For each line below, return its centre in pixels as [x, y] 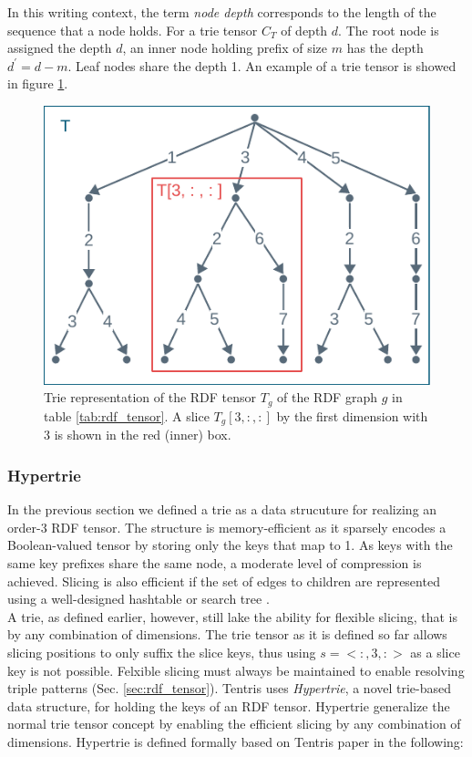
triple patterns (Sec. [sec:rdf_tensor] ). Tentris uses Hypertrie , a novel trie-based [230, 688]
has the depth [385, 48]
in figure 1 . [38, 83]
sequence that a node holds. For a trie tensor [133, 30]
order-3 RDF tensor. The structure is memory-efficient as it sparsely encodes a [227, 527]
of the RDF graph [327, 397]
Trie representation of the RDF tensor [150, 397]
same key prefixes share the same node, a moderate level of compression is [215, 562]
